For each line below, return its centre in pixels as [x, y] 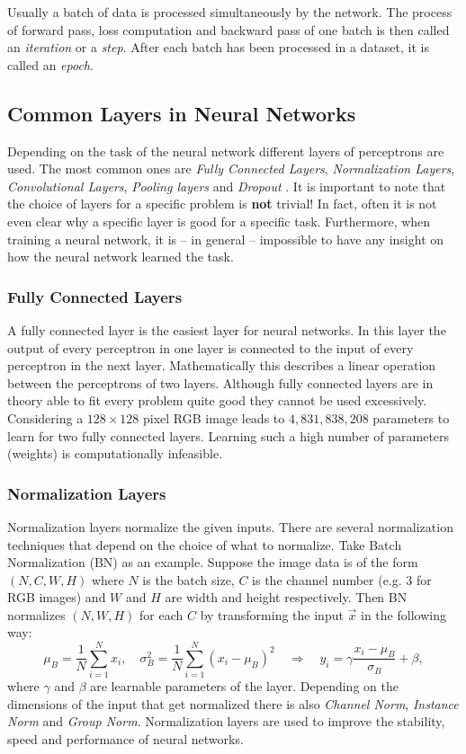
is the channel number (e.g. [327, 579]
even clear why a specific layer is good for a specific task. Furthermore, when [219, 221]
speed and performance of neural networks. [125, 738]
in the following [403, 614]
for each [161, 614]
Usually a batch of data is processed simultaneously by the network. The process [230, 12]
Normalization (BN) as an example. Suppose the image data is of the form [213, 562]
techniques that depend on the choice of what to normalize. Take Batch [205, 544]
